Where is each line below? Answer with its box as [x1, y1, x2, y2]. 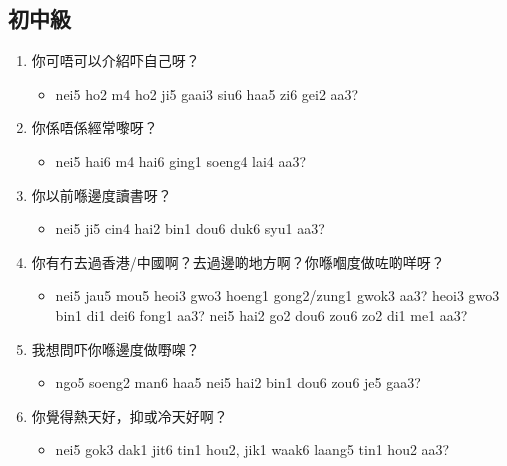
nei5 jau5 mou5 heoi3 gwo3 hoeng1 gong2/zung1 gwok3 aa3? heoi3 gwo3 [55, 285, 500, 306]
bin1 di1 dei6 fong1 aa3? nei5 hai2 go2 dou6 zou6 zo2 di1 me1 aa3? [55, 304, 468, 325]
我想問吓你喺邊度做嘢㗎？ [31, 338, 200, 359]
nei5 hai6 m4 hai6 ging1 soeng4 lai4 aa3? [55, 150, 307, 171]
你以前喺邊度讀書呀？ [31, 184, 172, 205]
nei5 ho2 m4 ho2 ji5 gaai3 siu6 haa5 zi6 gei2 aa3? [55, 83, 359, 104]
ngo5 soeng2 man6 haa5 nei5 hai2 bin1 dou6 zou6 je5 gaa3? [55, 372, 421, 393]
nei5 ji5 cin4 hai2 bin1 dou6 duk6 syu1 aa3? [55, 218, 325, 239]
